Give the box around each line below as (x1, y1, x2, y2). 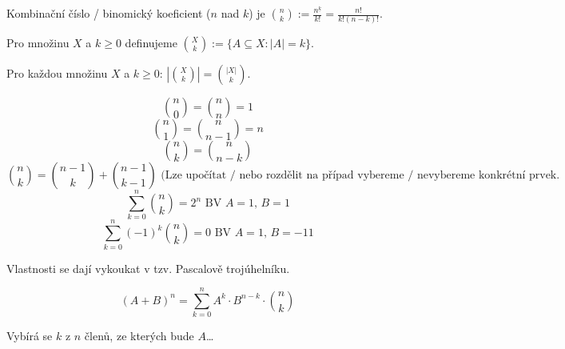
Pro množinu (6, 34, 70, 51)
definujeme (125, 34, 177, 51)
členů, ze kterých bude (84, 327, 194, 344)
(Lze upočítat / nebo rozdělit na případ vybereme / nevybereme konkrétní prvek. (161, 170, 560, 182)
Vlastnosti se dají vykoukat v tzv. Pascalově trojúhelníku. (6, 259, 290, 276)
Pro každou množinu (6, 65, 108, 82)
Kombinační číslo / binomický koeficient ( (6, 5, 211, 21)
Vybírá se (6, 327, 53, 344)
